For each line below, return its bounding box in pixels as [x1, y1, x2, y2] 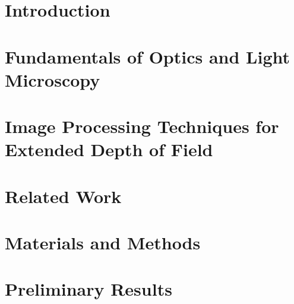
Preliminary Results [5, 277, 172, 301]
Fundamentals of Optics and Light [5, 44, 290, 68]
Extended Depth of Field [5, 137, 213, 161]
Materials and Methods [5, 230, 201, 255]
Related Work [5, 183, 122, 208]
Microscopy [5, 67, 100, 91]
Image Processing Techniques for [5, 114, 279, 138]
